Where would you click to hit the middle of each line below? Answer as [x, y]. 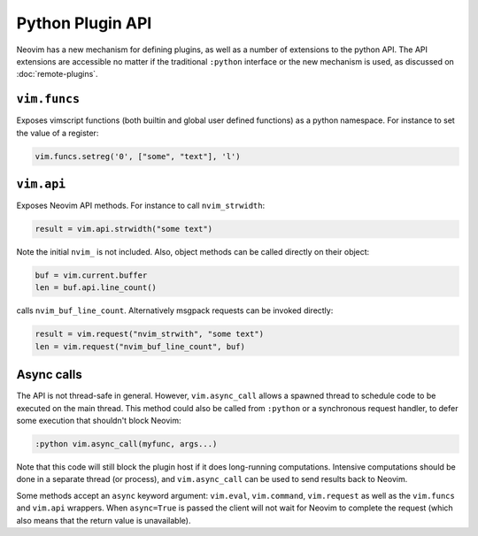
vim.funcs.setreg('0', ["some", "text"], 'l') [138, 156]
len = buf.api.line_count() [96, 288]
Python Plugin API [84, 23]
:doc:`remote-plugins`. [57, 74]
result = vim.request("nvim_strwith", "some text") [150, 334]
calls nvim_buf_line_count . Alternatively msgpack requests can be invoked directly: [175, 310]
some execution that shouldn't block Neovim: [99, 421]
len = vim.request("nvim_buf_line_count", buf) [140, 346]
